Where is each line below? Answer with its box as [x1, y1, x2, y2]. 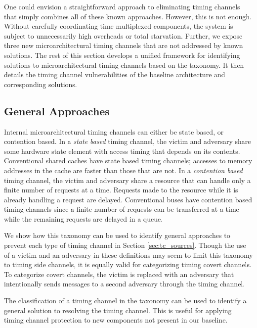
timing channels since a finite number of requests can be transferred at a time [4, 204, 239, 214]
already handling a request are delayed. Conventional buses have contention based [4, 194, 253, 204]
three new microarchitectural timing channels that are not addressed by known [4, 40, 243, 50]
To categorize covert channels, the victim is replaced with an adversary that [4, 269, 234, 279]
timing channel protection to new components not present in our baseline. [4, 315, 228, 325]
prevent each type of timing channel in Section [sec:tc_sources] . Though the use [4, 240, 246, 250]
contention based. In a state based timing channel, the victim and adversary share [4, 136, 251, 146]
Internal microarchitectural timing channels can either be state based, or [4, 126, 224, 137]
